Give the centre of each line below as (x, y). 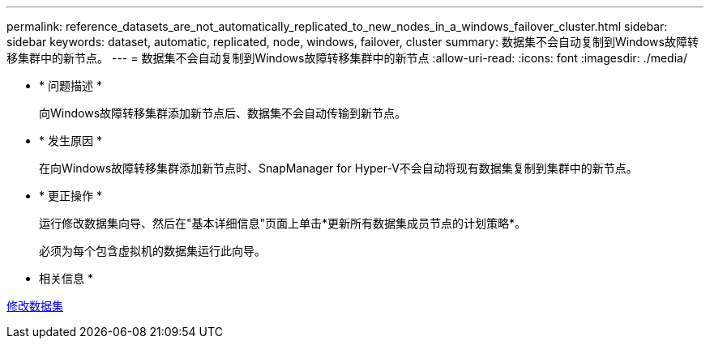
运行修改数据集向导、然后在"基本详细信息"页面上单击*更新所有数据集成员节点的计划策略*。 (283, 223)
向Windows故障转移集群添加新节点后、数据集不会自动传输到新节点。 (223, 113)
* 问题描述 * (71, 85)
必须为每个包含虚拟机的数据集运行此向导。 (152, 251)
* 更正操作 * (71, 196)
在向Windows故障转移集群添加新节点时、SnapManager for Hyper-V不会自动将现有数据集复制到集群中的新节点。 (338, 168)
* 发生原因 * (71, 141)
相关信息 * (66, 278)
